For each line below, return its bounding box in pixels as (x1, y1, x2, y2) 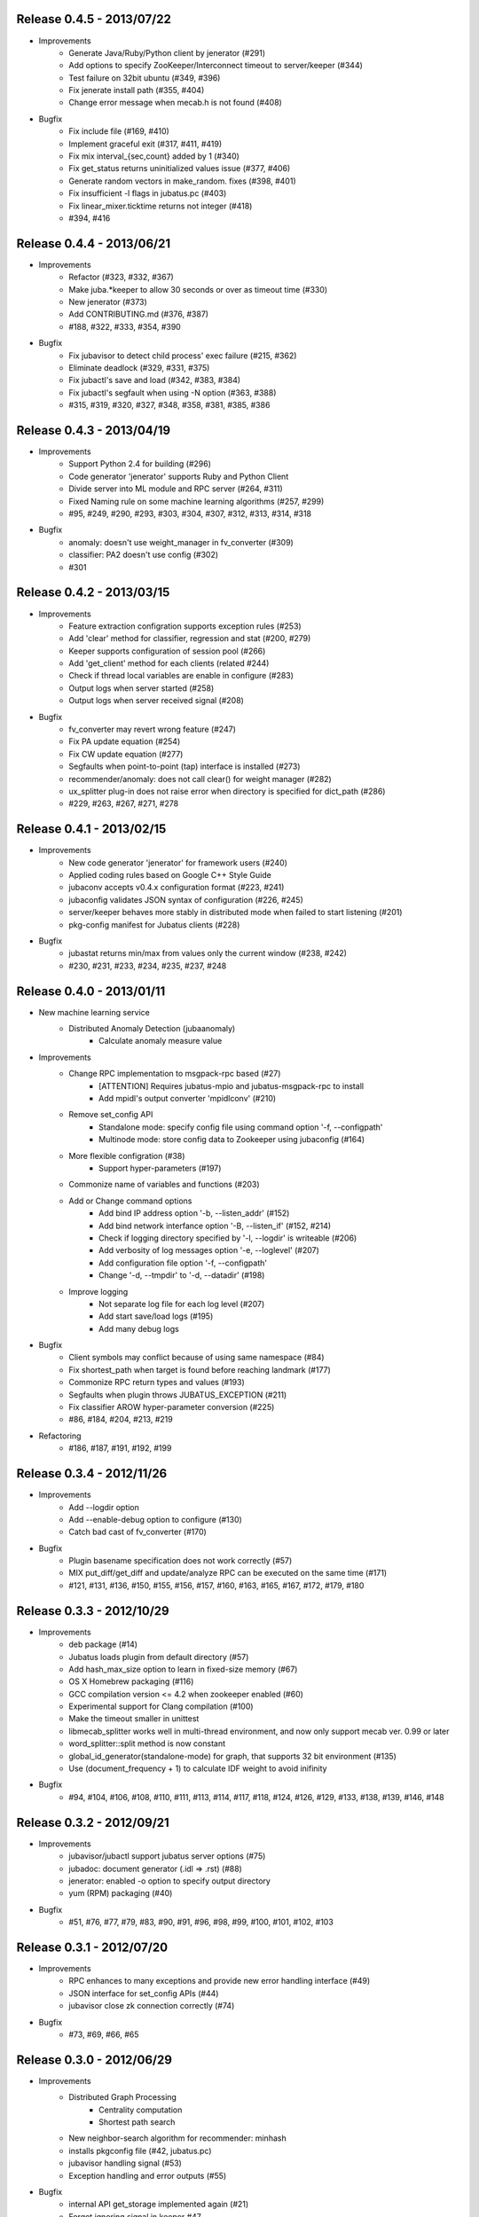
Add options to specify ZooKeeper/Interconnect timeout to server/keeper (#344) (68, 60, 364, 71)
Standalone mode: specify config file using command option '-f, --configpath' (98, 1122, 383, 1132)
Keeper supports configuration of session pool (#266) (68, 646, 266, 656)
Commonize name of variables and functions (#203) (68, 1179, 261, 1190)
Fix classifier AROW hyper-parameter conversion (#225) (68, 1402, 275, 1413)
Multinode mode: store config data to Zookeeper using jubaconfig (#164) (98, 1134, 365, 1145)
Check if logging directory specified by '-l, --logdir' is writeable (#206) (98, 1233, 357, 1243)
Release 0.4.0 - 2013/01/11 (16, 983, 166, 999)
